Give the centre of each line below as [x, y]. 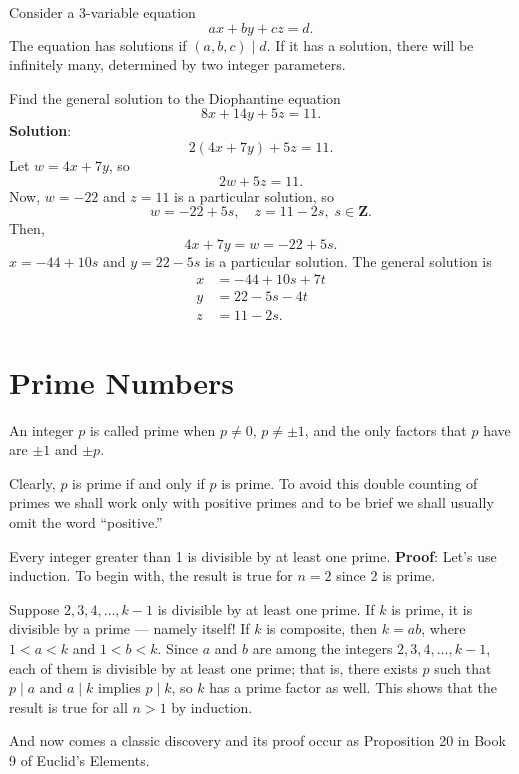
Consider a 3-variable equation [102, 12]
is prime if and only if [138, 482]
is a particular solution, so [254, 195]
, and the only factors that [385, 429]
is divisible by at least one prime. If [266, 608]
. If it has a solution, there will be [370, 44]
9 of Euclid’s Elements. [79, 759]
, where [443, 628]
